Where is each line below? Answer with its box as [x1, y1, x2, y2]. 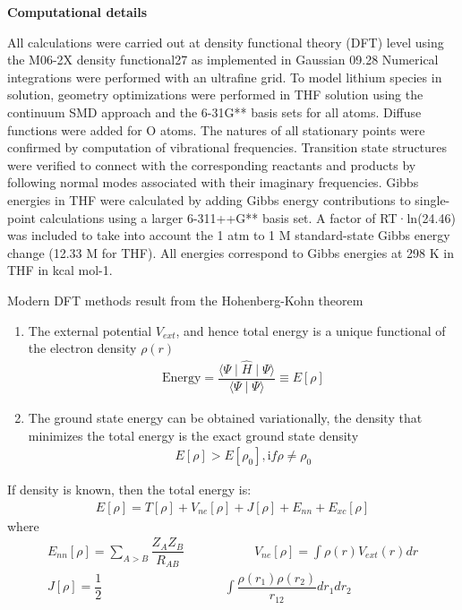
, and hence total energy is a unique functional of [175, 321, 446, 339]
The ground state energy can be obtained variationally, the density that [28, 408, 423, 426]
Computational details [7, 3, 148, 21]
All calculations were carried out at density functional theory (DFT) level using [7, 32, 444, 51]
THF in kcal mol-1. [7, 261, 113, 279]
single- [415, 190, 450, 209]
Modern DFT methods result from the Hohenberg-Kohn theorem [7, 290, 364, 309]
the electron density [28, 339, 137, 357]
